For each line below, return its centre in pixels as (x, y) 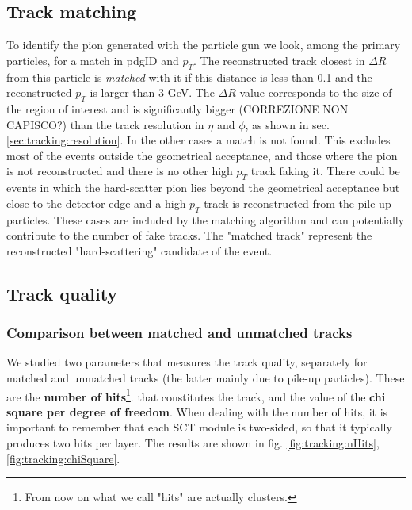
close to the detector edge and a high (96, 203)
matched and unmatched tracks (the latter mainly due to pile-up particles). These (206, 377)
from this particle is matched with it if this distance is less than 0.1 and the (189, 77)
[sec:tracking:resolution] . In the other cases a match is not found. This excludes (198, 140)
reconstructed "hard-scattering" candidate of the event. (139, 250)
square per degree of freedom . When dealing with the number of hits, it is (197, 411)
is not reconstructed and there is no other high (120, 171)
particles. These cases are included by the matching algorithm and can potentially (206, 219)
